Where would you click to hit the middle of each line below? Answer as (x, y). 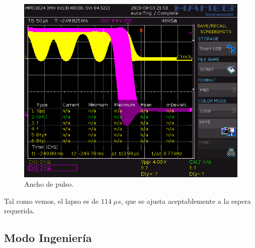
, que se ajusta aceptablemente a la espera (186, 201)
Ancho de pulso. (49, 184)
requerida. (20, 211)
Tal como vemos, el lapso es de (52, 201)
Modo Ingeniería (48, 238)
